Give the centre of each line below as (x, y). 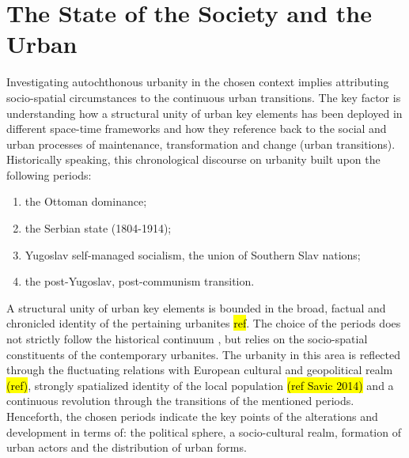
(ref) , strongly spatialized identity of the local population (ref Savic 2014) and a (200, 385)
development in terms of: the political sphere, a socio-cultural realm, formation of (204, 432)
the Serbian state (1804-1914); (98, 228)
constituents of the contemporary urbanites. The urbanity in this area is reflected (204, 354)
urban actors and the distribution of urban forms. (127, 447)
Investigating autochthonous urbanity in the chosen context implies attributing (198, 82)
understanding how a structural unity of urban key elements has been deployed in (204, 113)
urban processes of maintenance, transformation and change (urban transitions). (201, 144)
